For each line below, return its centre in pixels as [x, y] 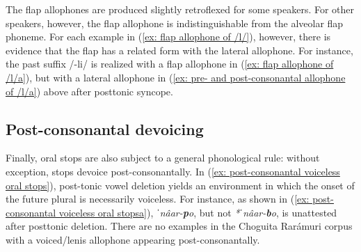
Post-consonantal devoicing [105, 128]
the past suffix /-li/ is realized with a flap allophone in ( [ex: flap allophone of [170, 64]
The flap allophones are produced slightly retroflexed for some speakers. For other [180, 9]
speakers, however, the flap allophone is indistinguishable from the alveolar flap [175, 23]
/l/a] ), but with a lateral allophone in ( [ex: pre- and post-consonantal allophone [176, 77]
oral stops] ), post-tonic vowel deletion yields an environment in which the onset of [180, 185]
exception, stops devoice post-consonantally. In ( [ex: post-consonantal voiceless [173, 171]
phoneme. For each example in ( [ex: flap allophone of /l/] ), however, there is [168, 37]
